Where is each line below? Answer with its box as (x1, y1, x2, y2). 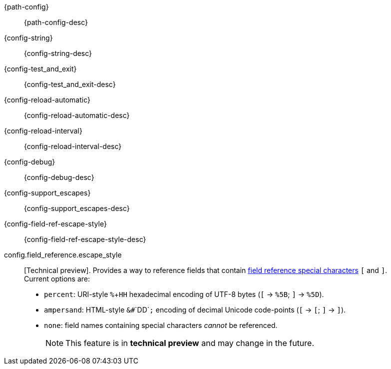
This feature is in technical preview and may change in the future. (65, 338, 315, 348)
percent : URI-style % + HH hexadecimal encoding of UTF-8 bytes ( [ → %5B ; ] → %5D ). (44, 290, 324, 298)
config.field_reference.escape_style (4, 250, 122, 259)
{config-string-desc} (24, 49, 92, 57)
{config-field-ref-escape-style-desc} (24, 235, 146, 243)
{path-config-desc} (24, 18, 88, 26)
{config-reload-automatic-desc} (24, 111, 130, 119)
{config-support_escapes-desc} (24, 204, 130, 212)
